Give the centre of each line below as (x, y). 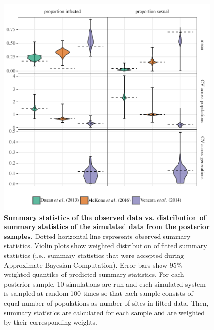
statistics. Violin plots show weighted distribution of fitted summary (106, 246)
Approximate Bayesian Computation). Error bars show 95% (93, 265)
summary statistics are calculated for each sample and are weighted (105, 312)
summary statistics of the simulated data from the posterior (107, 227)
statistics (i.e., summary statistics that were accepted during (94, 255)
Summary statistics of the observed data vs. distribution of (105, 217)
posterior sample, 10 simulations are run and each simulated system (105, 284)
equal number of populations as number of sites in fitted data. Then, (106, 302)
